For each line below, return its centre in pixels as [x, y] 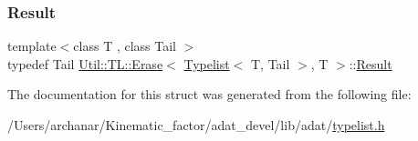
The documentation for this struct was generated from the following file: [209, 94]
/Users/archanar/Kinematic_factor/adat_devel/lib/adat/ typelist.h [196, 125]
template [32, 46]
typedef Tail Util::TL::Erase [85, 63]
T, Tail [271, 63]
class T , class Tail [125, 46]
